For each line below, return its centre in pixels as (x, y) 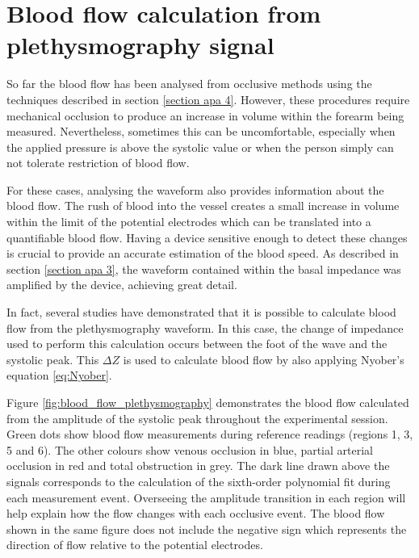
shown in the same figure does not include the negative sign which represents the (207, 529)
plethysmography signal (140, 45)
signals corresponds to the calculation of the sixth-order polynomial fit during (199, 481)
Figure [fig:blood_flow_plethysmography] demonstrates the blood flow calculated (208, 402)
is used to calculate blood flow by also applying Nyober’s (264, 359)
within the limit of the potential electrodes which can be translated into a (189, 222)
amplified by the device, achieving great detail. (122, 285)
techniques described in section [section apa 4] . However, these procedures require (208, 99)
